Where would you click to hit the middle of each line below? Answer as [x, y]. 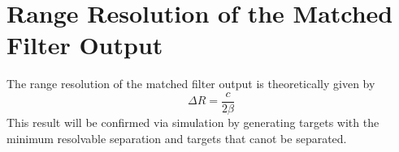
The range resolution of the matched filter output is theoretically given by [191, 84]
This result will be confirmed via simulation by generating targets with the [193, 122]
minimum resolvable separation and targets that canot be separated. [177, 138]
